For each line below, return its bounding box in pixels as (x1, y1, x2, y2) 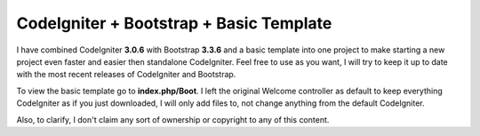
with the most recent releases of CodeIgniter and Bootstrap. (16, 69, 236, 80)
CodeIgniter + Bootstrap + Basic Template (16, 13, 332, 33)
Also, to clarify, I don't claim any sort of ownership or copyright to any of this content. (16, 114, 330, 124)
